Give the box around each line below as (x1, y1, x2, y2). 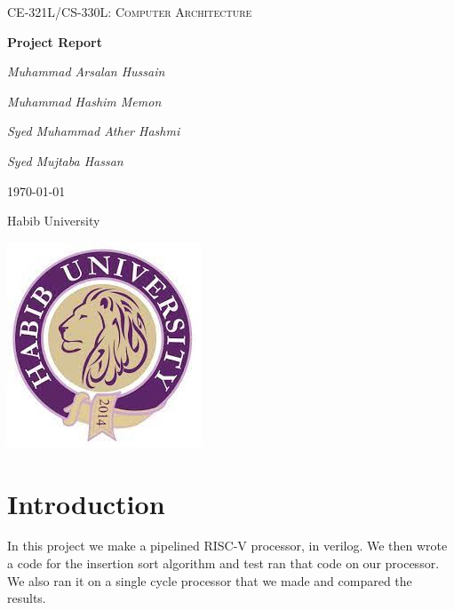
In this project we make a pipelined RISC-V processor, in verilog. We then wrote (7, 536, 448, 555)
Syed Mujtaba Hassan (7, 151, 123, 170)
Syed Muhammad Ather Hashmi (7, 122, 180, 140)
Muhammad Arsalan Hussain (7, 62, 165, 81)
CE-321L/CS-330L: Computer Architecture (7, 3, 252, 20)
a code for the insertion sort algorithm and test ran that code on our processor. (7, 554, 440, 573)
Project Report (7, 32, 103, 51)
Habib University (7, 211, 100, 230)
